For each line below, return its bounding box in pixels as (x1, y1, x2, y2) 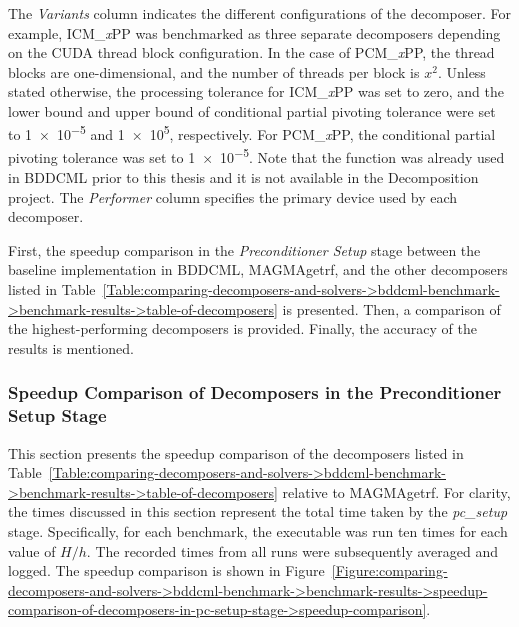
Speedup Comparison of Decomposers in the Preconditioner (8, 380, 502, 405)
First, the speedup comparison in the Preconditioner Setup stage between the (8, 239, 481, 260)
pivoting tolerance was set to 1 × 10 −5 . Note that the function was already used (8, 144, 505, 168)
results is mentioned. (8, 337, 134, 358)
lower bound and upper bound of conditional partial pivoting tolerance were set (8, 100, 496, 121)
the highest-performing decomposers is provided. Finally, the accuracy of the (8, 318, 477, 339)
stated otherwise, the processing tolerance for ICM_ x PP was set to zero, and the (8, 81, 504, 102)
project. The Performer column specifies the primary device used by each (8, 186, 458, 207)
